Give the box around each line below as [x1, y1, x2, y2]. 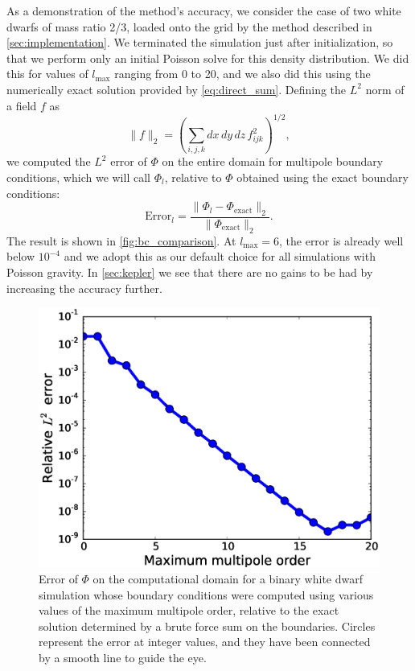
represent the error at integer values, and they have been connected [39, 633, 371, 650]
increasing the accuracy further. [6, 279, 162, 296]
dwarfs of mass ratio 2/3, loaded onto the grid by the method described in [6, 18, 372, 35]
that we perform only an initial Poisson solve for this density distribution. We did [6, 49, 409, 66]
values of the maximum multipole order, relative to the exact [39, 602, 339, 619]
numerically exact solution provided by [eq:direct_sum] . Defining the [6, 80, 347, 97]
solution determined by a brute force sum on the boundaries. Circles [39, 617, 376, 634]
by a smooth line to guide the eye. [39, 649, 207, 665]
